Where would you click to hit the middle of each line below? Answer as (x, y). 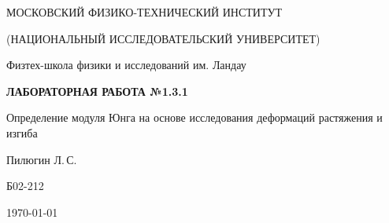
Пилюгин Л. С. (42, 159)
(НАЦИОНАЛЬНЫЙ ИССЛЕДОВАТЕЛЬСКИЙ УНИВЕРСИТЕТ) (163, 38)
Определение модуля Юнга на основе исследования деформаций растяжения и (194, 117)
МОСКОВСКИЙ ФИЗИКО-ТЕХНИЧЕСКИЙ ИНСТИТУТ (144, 12)
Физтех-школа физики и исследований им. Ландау (126, 65)
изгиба (22, 132)
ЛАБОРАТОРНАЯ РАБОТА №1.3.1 (97, 91)
